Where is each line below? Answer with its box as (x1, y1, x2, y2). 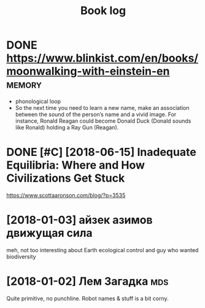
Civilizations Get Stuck (6, 171, 125, 185)
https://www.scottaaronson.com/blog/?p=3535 (6, 191, 126, 199)
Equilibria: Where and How (6, 158, 145, 172)
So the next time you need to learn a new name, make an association (15, 104, 190, 111)
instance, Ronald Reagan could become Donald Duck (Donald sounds (15, 117, 191, 125)
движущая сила (6, 226, 93, 240)
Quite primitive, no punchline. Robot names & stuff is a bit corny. (6, 295, 169, 302)
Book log (80, 4, 126, 18)
